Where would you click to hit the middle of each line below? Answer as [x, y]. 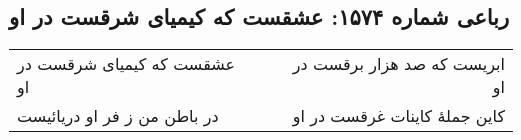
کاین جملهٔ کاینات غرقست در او [398, 116]
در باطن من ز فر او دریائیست [118, 116]
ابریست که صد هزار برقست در [398, 64]
